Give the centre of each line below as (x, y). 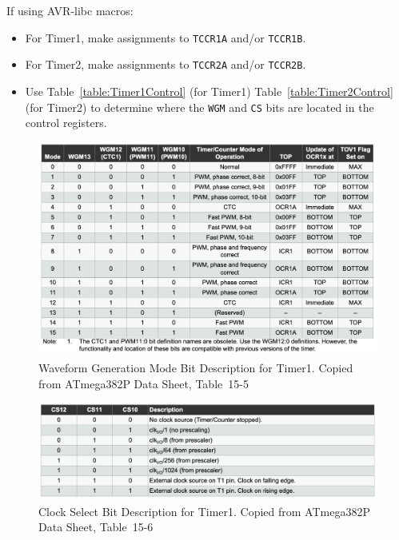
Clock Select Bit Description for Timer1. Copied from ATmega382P (204, 511)
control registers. (66, 123)
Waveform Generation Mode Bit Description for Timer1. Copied (196, 368)
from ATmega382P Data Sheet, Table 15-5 (144, 383)
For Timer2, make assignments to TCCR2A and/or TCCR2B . (166, 64)
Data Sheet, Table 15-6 (96, 527)
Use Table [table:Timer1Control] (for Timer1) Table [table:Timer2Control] (209, 91)
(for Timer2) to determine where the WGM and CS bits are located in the (199, 107)
